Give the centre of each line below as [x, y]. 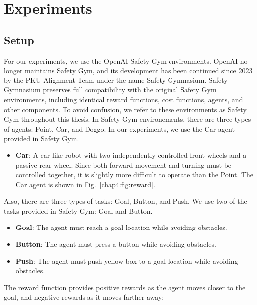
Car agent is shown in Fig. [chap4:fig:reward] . [85, 184]
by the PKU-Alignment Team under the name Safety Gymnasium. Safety [116, 80]
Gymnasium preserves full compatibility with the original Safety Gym [110, 90]
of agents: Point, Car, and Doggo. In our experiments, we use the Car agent [119, 128]
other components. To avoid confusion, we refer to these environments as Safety [125, 109]
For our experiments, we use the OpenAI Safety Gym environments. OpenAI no [126, 60]
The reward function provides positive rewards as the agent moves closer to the [125, 287]
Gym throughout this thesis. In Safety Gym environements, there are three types [128, 119]
